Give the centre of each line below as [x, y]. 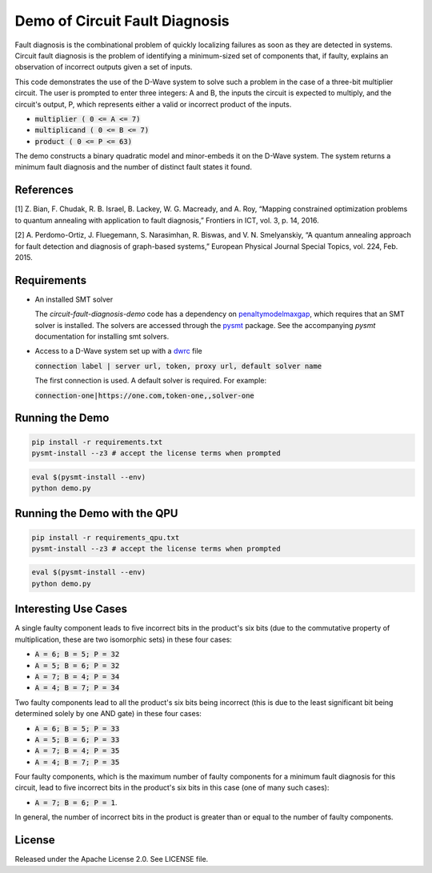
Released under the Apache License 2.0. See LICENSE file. [112, 859]
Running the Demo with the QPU [96, 513]
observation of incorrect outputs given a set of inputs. [104, 67]
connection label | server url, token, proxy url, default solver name [178, 366]
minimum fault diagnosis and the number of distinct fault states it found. [133, 167]
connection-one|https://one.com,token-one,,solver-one [145, 395]
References [44, 190]
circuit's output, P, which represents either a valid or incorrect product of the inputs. [153, 104]
